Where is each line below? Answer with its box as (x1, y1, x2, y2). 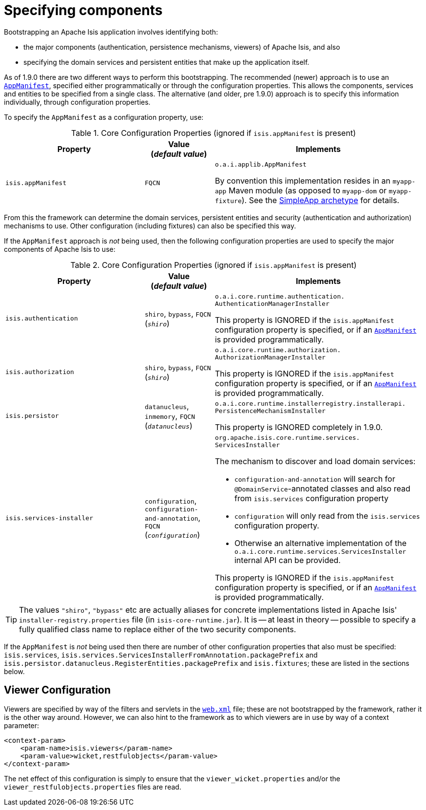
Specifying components (4, 2, 163, 19)
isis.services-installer (5, 514, 94, 522)
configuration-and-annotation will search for (234, 473, 395, 484)
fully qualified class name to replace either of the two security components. (19, 624, 296, 634)
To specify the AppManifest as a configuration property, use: (4, 113, 204, 121)
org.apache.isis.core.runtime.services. (214, 433, 360, 441)
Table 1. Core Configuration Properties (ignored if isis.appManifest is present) (71, 128, 356, 138)
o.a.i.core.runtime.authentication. (214, 292, 345, 300)
